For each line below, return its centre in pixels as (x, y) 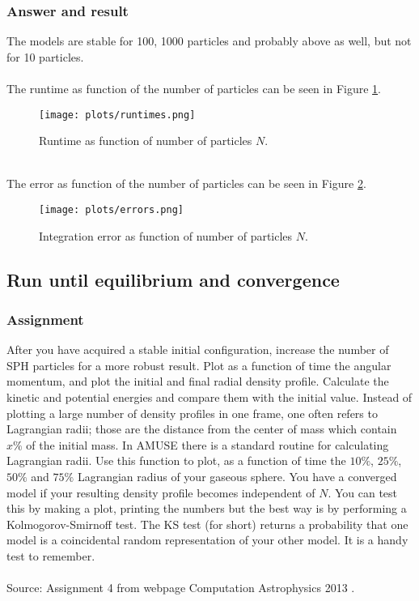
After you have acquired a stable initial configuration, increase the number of (198, 350)
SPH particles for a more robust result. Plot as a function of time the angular (199, 365)
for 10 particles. (45, 56)
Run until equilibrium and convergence (173, 279)
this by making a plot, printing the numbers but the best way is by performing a (207, 508)
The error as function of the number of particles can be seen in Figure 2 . (186, 183)
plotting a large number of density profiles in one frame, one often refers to (192, 413)
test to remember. (51, 556)
